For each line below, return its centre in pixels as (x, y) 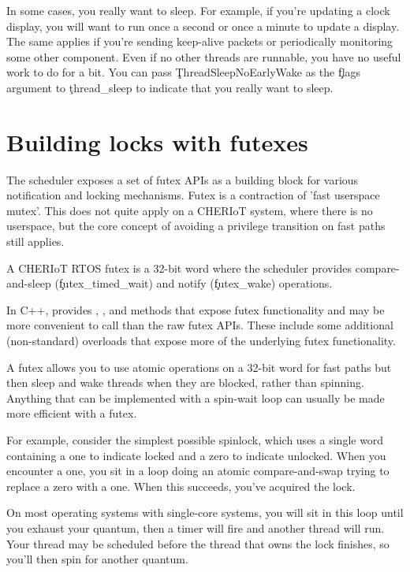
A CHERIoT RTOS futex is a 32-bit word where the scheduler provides (179, 267)
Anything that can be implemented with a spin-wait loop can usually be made (196, 397)
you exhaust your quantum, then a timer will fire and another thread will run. (196, 527)
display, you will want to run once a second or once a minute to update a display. (203, 26)
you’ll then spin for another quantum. (97, 559)
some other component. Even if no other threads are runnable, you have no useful (204, 56)
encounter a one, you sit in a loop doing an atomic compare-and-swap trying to (198, 471)
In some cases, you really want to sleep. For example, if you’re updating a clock (198, 10)
